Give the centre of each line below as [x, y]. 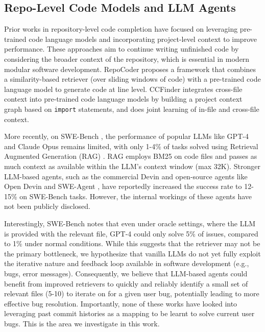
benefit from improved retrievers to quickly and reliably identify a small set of [126, 283]
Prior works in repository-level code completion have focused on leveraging [121, 29]
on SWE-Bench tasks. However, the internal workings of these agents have [136, 196]
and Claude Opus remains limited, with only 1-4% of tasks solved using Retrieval [131, 146]
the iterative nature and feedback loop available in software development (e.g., [127, 263]
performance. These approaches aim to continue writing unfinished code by [122, 49]
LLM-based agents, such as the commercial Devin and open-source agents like [126, 176]
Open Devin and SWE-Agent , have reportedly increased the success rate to [123, 186]
